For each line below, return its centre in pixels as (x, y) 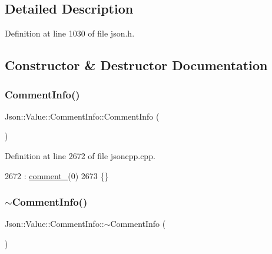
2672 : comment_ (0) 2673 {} (57, 175)
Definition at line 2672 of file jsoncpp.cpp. (80, 155)
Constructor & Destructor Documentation (136, 65)
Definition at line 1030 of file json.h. (70, 33)
